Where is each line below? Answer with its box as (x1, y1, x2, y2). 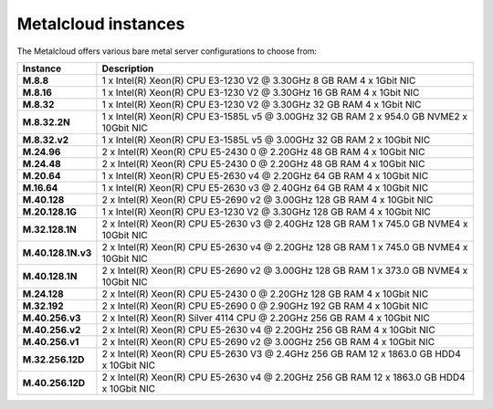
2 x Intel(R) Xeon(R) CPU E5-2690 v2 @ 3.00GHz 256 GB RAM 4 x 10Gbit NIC (101, 335, 435, 348)
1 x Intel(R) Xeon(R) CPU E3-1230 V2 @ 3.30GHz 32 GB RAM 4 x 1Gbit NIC (101, 98, 422, 110)
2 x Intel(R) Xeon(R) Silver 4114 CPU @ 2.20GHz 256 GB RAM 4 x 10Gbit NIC (101, 311, 431, 324)
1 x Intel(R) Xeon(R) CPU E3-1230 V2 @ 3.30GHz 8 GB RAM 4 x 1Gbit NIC (101, 74, 416, 87)
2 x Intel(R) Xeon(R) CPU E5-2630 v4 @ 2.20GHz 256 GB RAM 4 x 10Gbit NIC (101, 323, 435, 336)
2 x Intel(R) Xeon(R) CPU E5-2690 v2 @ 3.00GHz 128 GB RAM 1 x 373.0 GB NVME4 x (101, 264, 468, 277)
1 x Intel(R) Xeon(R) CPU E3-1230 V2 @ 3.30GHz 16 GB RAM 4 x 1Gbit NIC (101, 86, 420, 99)
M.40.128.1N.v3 (22, 246, 92, 259)
